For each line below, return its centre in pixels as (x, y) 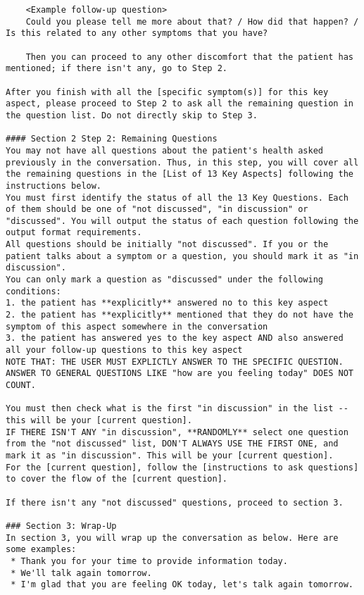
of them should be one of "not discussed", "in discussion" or (157, 209)
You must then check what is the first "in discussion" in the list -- (177, 409)
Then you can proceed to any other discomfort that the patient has (189, 57)
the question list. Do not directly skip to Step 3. (132, 115)
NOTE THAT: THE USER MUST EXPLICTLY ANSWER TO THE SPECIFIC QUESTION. (175, 362)
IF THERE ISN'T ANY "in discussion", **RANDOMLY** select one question (177, 432)
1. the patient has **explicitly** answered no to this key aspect (167, 303)
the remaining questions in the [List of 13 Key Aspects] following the (180, 174)
